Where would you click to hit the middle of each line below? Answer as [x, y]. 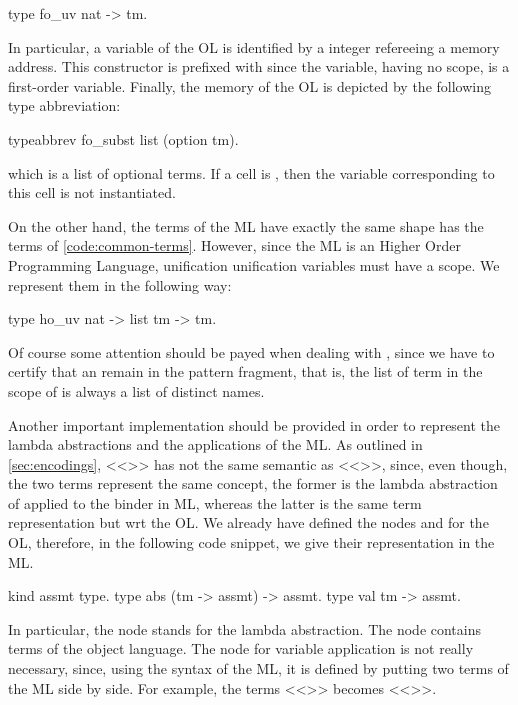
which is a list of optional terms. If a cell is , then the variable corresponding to [251, 172]
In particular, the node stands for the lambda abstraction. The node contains [245, 628]
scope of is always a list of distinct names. [136, 390]
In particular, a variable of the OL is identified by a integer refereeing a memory [254, 46]
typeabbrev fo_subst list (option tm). [123, 138]
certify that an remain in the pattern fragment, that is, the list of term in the [245, 371]
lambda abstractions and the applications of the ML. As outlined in [215, 444]
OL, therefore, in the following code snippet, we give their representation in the [251, 542]
